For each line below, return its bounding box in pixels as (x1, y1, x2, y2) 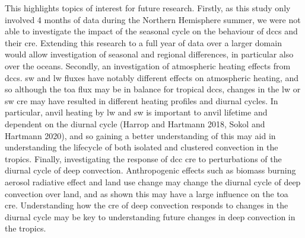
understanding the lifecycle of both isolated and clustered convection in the (5, 141, 278, 153)
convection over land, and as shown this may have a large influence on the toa (5, 187, 288, 200)
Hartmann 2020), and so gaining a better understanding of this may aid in (5, 129, 276, 141)
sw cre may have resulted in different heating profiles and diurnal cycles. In (5, 94, 278, 107)
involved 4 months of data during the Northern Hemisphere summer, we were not (5, 13, 301, 25)
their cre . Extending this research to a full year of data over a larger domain (5, 36, 282, 49)
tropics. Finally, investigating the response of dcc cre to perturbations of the (5, 152, 282, 165)
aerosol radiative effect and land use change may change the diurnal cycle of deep (5, 175, 301, 188)
